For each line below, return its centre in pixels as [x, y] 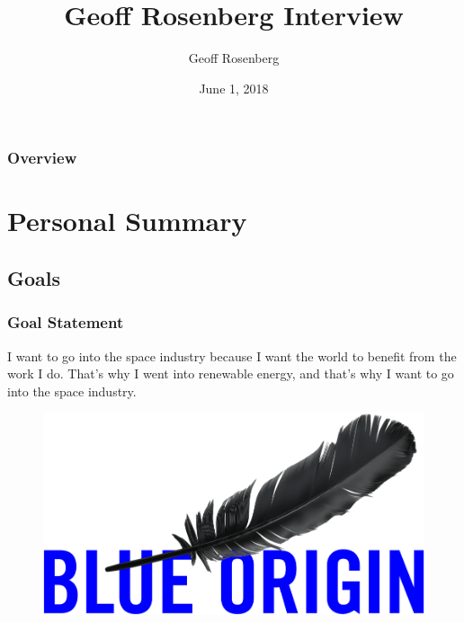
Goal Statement [66, 322]
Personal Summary [127, 221]
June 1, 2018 [234, 88]
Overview [42, 158]
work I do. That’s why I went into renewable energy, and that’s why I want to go [231, 373]
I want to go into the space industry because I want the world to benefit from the [232, 355]
